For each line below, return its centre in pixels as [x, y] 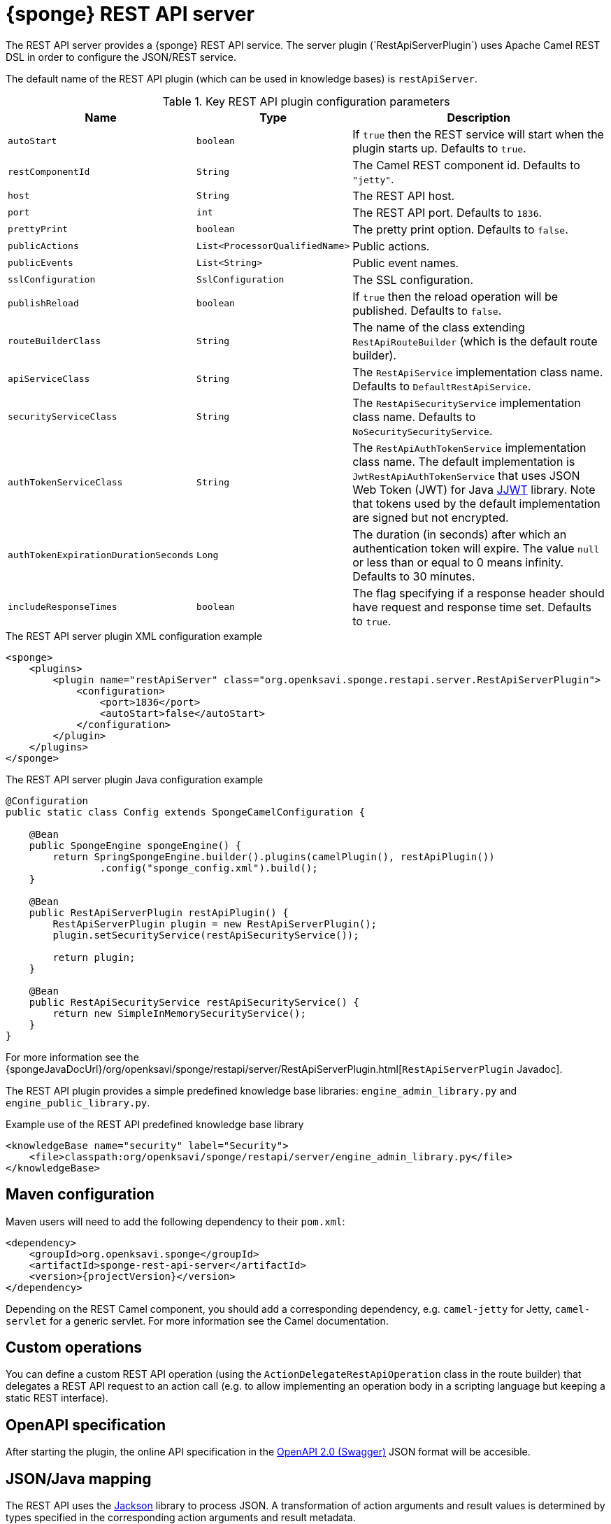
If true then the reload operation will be [455, 296]
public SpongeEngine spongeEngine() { [135, 845]
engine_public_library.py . [78, 1102]
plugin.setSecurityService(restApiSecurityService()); [206, 935]
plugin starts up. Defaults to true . [439, 148]
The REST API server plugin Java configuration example [135, 779]
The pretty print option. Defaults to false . [460, 229]
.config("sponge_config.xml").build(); [209, 868]
